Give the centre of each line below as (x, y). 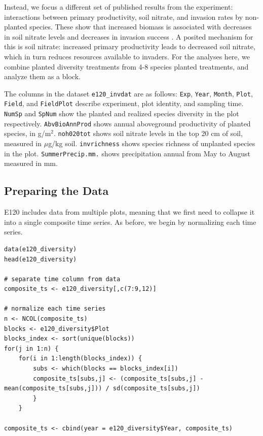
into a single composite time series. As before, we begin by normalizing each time (130, 222)
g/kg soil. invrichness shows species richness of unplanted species (152, 143)
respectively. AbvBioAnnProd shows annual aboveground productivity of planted (127, 123)
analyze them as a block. (42, 76)
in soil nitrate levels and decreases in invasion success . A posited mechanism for (129, 36)
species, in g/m (28, 133)
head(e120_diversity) (41, 259)
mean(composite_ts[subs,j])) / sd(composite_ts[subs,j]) (102, 389)
